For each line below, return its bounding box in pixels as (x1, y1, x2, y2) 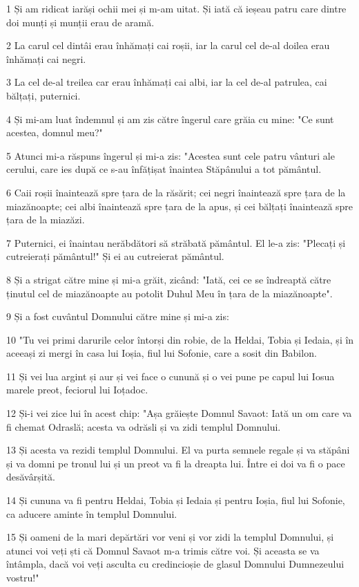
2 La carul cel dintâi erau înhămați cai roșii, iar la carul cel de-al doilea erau (6, 38, 330, 53)
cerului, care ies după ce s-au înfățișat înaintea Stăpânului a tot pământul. (6, 162, 322, 176)
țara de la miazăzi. (6, 212, 85, 227)
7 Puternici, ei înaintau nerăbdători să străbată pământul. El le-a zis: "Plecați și (6, 235, 346, 250)
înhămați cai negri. (6, 51, 86, 66)
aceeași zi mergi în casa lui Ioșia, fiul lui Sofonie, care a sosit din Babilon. (6, 346, 317, 360)
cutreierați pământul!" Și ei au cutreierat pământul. (6, 249, 224, 263)
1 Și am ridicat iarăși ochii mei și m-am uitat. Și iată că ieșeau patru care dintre (6, 1, 347, 15)
